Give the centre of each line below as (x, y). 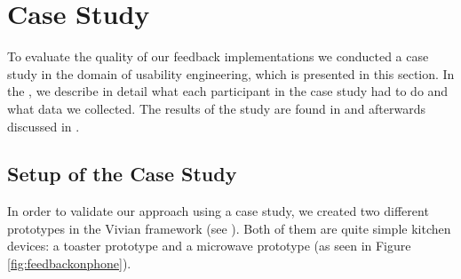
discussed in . (44, 126)
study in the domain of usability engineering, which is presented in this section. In (231, 73)
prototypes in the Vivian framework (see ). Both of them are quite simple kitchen (229, 228)
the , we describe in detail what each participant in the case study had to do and (228, 91)
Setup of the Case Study (122, 174)
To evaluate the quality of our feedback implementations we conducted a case (218, 56)
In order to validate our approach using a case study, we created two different (218, 211)
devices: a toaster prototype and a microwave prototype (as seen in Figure (209, 246)
